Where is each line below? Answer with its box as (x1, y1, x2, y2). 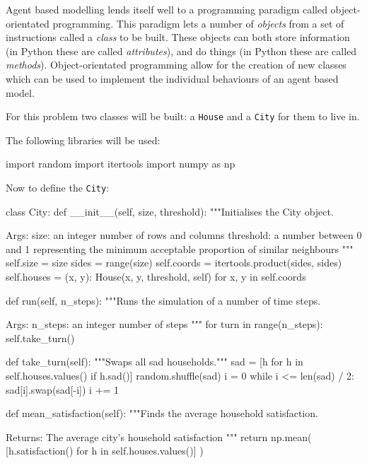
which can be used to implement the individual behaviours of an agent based (6, 71, 339, 86)
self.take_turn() (6, 330, 75, 345)
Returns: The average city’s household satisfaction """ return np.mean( (6, 429, 312, 444)
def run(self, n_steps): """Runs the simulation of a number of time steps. (6, 293, 321, 307)
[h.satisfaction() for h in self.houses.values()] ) (6, 443, 204, 458)
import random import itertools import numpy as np (6, 156, 235, 171)
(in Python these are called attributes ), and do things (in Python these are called (6, 43, 357, 58)
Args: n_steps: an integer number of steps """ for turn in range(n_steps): (6, 317, 323, 332)
